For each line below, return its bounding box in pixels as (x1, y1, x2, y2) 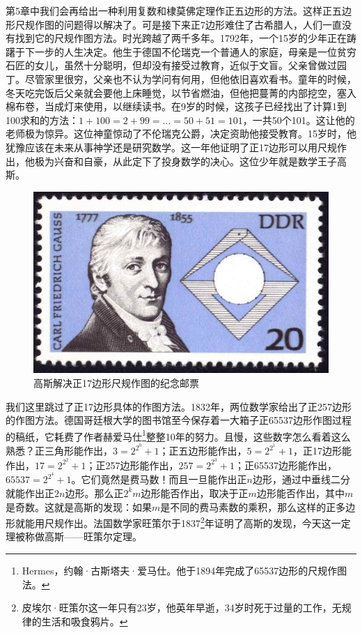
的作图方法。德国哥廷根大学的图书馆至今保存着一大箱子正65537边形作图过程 (6, 413, 352, 427)
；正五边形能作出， (159, 443, 247, 458)
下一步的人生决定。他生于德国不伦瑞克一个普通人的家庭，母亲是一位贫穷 (24, 44, 356, 59)
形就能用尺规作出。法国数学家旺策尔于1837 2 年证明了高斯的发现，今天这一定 (6, 514, 351, 530)
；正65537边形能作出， (235, 457, 338, 472)
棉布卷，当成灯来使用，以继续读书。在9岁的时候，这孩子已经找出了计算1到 (6, 99, 347, 114)
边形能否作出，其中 (256, 485, 345, 500)
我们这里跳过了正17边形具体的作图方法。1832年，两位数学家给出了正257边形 (6, 399, 352, 413)
